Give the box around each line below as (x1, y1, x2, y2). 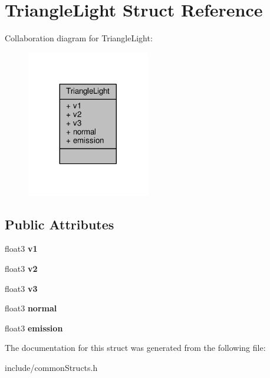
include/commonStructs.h (5, 361, 98, 373)
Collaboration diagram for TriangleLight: (5, 32, 153, 44)
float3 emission (5, 321, 63, 334)
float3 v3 (5, 282, 38, 294)
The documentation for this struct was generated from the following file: (5, 341, 266, 354)
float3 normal (5, 302, 57, 314)
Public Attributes (5, 215, 114, 233)
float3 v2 (5, 262, 38, 275)
